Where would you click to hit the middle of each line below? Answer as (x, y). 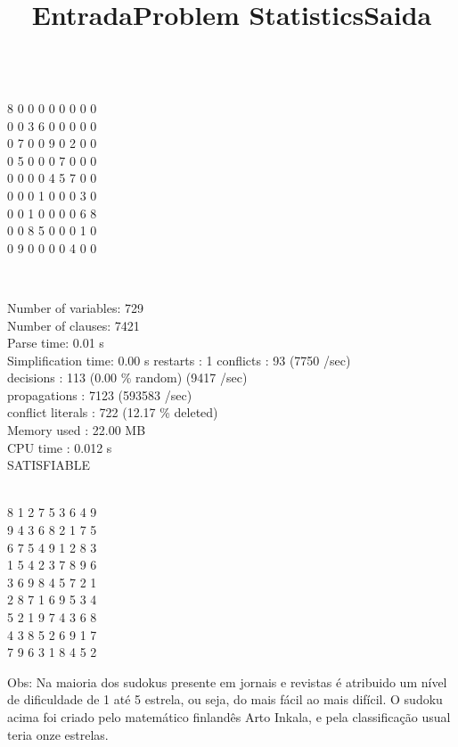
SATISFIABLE (49, 465)
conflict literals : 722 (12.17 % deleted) (113, 412)
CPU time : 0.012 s (60, 447)
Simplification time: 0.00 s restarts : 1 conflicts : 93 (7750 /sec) (179, 360)
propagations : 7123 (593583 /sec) (100, 394)
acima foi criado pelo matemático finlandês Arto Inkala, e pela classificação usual (229, 716)
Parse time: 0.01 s (56, 343)
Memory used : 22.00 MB (77, 430)
